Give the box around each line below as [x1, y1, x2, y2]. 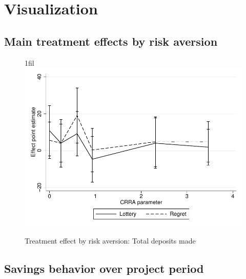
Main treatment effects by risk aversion [4, 33, 218, 49]
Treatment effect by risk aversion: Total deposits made [25, 235, 196, 246]
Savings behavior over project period [4, 261, 204, 276]
